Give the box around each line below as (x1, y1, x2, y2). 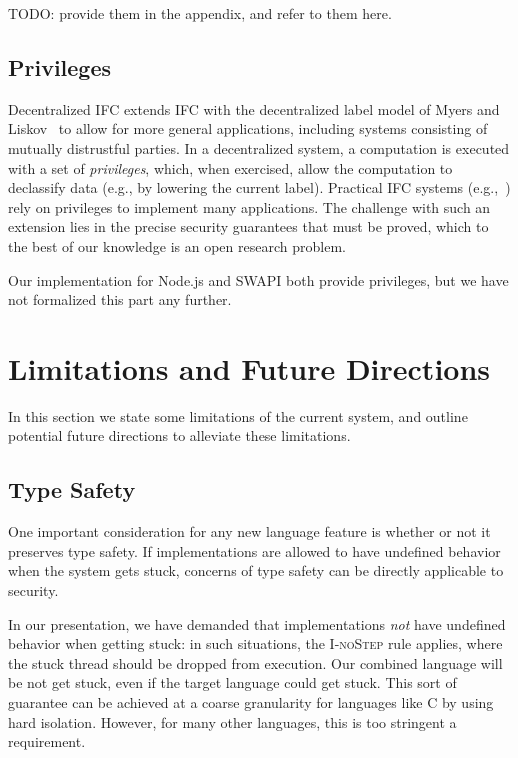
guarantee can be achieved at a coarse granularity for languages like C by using (8, 692, 494, 712)
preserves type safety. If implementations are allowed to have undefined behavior (8, 540, 501, 561)
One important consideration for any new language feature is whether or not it (8, 521, 491, 542)
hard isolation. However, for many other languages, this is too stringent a (8, 711, 457, 732)
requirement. (8, 731, 86, 752)
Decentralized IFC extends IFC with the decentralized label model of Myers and (8, 98, 500, 119)
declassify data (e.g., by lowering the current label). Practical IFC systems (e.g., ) (8, 177, 511, 198)
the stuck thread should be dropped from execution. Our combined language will (8, 652, 503, 673)
